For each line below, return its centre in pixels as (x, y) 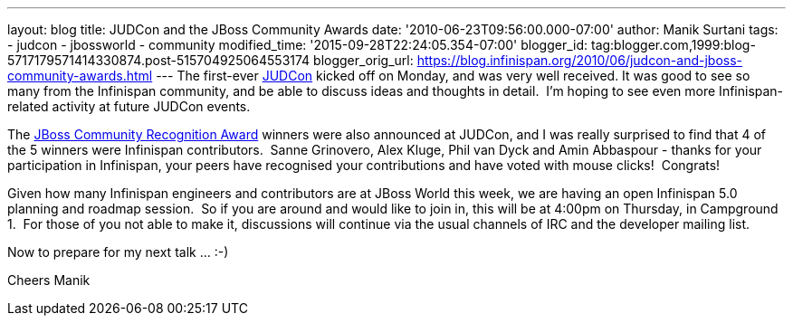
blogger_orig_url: (363, 60)
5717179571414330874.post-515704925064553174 (159, 60)
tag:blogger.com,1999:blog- (673, 45)
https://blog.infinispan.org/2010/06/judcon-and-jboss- (579, 60)
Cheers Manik (49, 280)
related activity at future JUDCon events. (129, 106)
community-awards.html (80, 76)
